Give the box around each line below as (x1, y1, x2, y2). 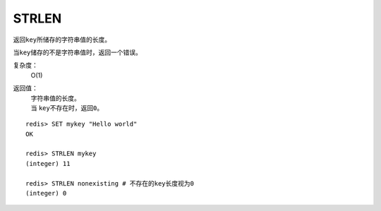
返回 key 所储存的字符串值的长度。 (13, 35, 111, 44)
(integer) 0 (25, 189, 67, 198)
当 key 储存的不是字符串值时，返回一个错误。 (13, 48, 143, 56)
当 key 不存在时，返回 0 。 (30, 103, 104, 112)
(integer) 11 (25, 159, 71, 167)
